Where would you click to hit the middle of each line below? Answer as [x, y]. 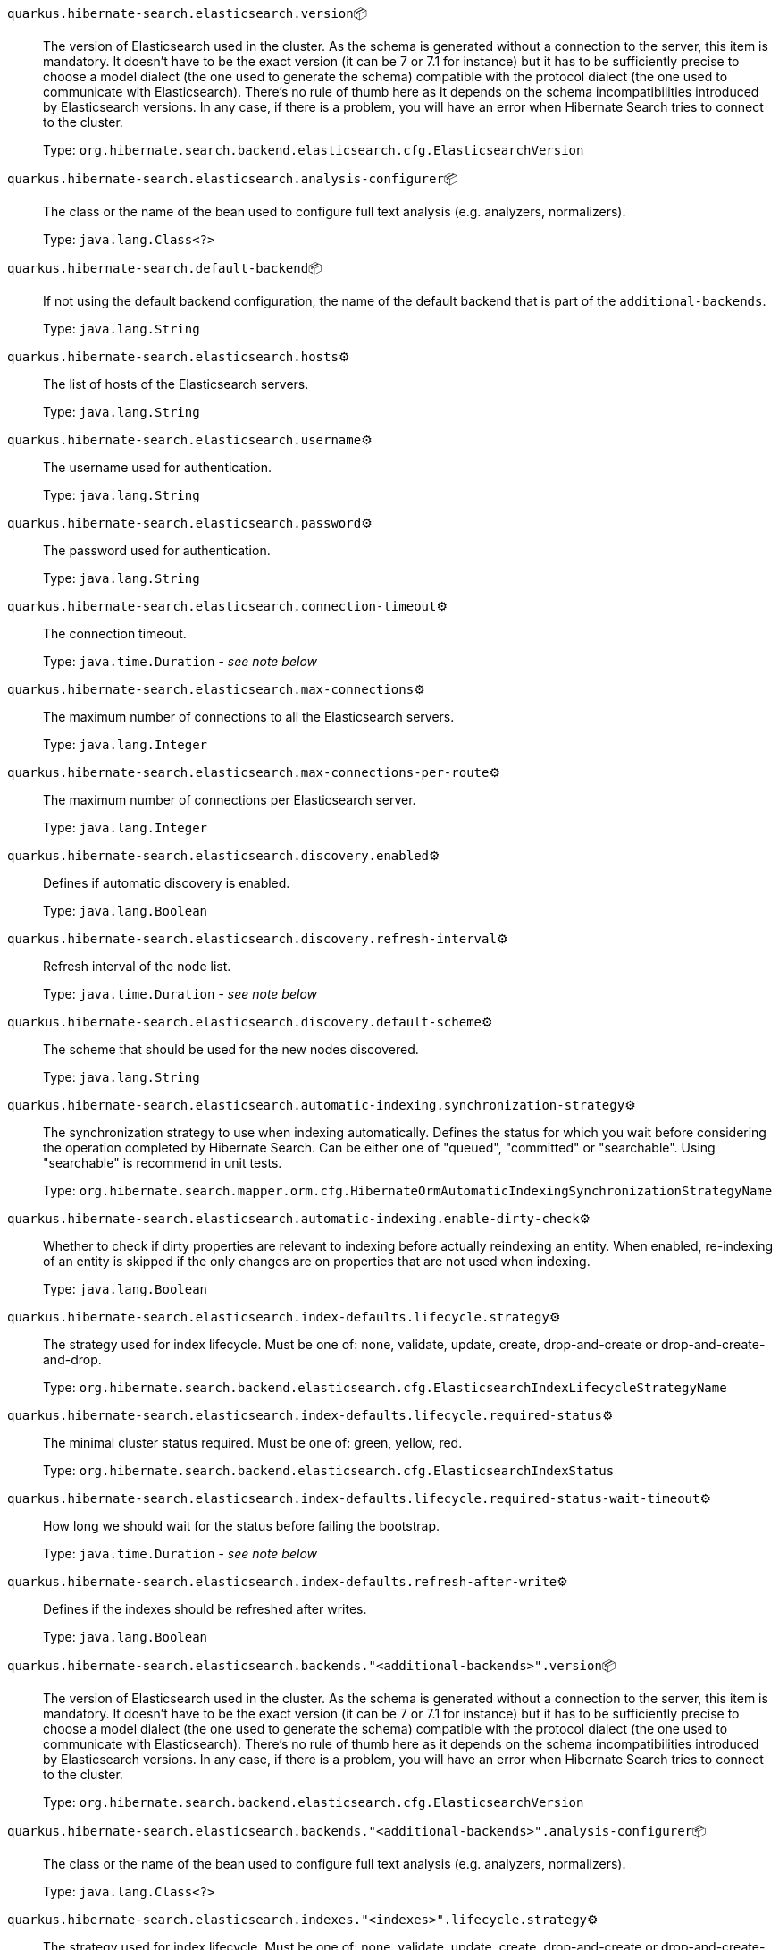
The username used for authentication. [158, 467]
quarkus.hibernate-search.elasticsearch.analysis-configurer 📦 [233, 178]
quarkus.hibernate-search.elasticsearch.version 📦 [188, 13]
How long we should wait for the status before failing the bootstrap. [242, 1526]
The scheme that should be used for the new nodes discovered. [231, 1049]
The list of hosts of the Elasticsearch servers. [176, 384]
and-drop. [72, 1359]
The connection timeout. [115, 633]
